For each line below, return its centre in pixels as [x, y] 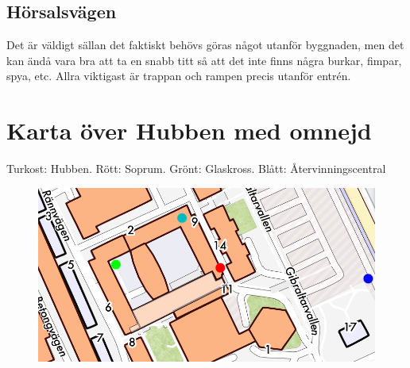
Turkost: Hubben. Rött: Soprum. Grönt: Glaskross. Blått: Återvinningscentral [196, 169]
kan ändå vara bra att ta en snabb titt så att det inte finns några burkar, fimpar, [204, 60]
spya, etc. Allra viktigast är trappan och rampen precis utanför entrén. [179, 76]
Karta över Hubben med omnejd [189, 130]
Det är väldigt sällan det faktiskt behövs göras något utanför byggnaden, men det [205, 45]
